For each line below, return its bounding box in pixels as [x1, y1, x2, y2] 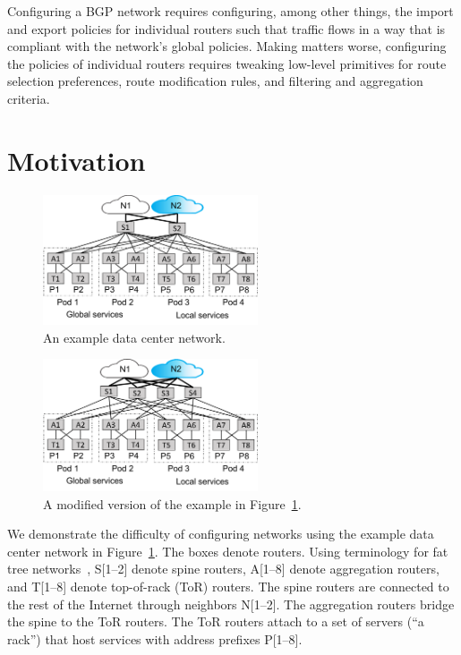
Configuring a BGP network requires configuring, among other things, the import [7, 2, 454, 20]
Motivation [7, 141, 146, 178]
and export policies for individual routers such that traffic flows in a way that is [7, 19, 446, 38]
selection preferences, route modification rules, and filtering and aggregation [7, 72, 423, 90]
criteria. [7, 89, 50, 107]
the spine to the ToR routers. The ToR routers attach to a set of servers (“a [7, 612, 424, 631]
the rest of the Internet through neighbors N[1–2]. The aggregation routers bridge [7, 594, 455, 613]
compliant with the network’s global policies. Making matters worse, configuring [7, 37, 447, 55]
